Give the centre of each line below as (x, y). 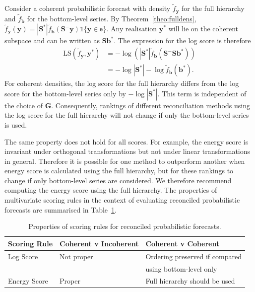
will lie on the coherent (203, 29)
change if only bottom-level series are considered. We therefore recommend (118, 180)
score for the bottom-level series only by (65, 93)
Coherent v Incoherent (99, 243)
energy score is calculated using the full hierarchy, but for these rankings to (119, 171)
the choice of (24, 105)
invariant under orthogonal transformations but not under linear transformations (127, 151)
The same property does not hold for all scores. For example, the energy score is (127, 141)
